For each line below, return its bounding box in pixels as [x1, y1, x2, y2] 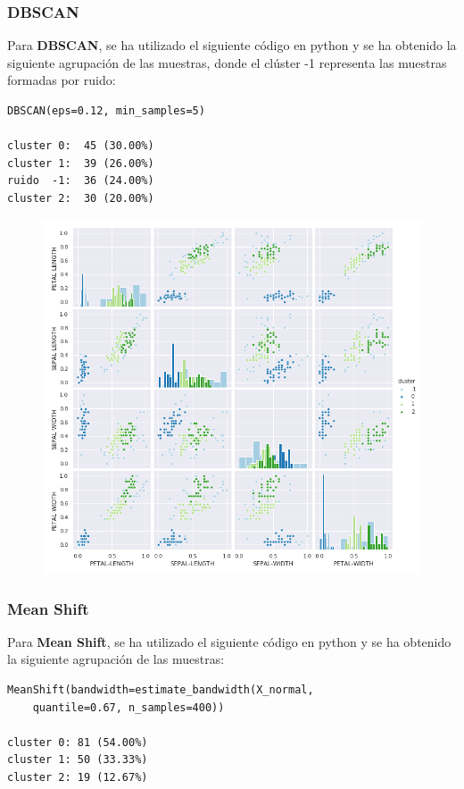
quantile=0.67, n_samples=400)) [32, 701, 225, 714]
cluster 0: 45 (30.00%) [7, 139, 154, 153]
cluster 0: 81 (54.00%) [7, 735, 148, 749]
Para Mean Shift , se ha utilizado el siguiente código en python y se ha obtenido [7, 632, 452, 651]
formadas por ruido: [7, 71, 116, 89]
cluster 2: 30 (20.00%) [7, 191, 154, 205]
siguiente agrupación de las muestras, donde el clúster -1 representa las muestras [7, 53, 447, 71]
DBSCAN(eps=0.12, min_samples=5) [7, 105, 205, 117]
